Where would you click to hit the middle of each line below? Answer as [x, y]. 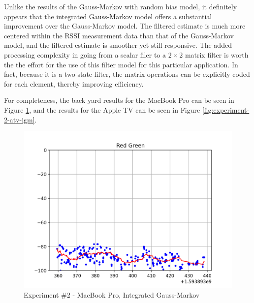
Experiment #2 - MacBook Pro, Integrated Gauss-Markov [112, 294]
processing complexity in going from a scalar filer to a [85, 54]
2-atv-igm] [19, 119]
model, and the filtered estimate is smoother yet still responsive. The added [118, 45]
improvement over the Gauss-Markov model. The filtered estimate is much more [125, 26]
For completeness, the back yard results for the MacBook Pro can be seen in [119, 100]
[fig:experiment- [226, 109]
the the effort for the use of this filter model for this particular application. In [121, 64]
